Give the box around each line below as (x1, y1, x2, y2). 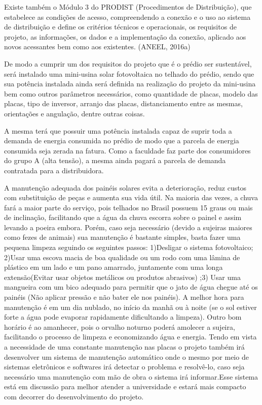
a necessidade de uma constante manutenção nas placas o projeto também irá (4, 341, 245, 352)
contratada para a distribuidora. (4, 165, 104, 175)
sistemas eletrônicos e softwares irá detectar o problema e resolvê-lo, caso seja (4, 361, 245, 372)
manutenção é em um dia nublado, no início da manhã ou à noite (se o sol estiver (4, 301, 257, 312)
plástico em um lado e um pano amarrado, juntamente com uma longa (4, 262, 223, 272)
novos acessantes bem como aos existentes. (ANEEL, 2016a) (4, 41, 191, 52)
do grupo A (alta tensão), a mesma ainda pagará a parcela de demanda (4, 155, 226, 166)
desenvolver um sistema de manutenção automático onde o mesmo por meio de (4, 351, 249, 362)
